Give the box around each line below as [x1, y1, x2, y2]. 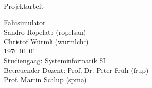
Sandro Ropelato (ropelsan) [4, 27, 86, 37]
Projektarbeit [4, 1, 44, 11]
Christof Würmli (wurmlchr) [4, 36, 89, 46]
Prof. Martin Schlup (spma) [4, 74, 87, 85]
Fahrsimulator [4, 17, 46, 27]
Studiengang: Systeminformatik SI [4, 55, 106, 65]
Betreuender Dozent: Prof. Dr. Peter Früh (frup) [4, 65, 149, 75]
